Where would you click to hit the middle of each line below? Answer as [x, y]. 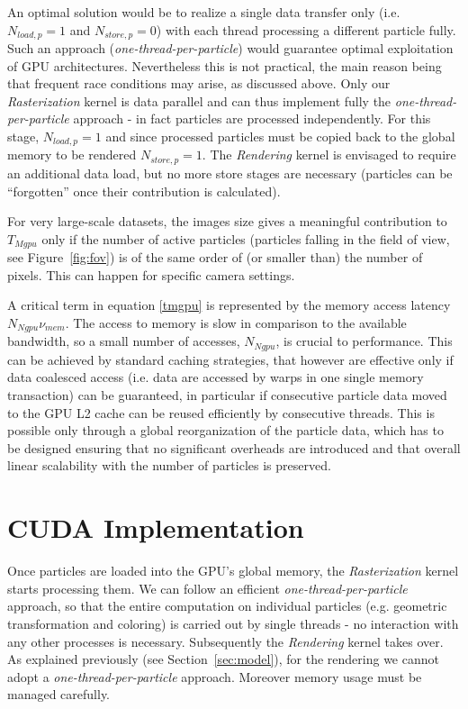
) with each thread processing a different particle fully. [306, 29]
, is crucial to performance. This [364, 341]
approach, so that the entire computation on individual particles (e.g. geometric [227, 606]
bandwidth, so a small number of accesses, [124, 341]
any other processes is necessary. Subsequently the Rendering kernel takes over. [225, 641]
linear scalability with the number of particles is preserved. [169, 465]
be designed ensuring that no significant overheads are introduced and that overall [234, 447]
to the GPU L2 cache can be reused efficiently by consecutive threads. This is [221, 412]
